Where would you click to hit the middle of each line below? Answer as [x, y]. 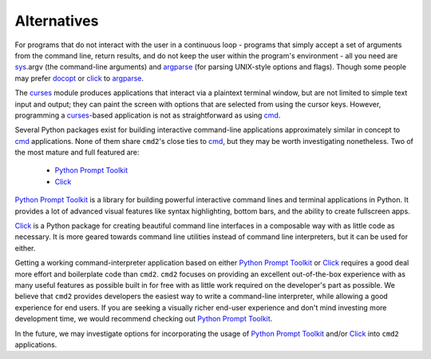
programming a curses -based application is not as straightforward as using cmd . [148, 115]
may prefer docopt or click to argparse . [79, 78]
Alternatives [57, 21]
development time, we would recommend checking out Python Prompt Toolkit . [144, 319]
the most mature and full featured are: [77, 153]
